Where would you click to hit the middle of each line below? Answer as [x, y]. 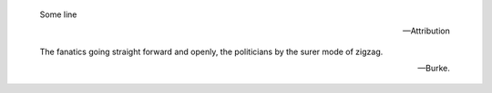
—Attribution [426, 31]
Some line [58, 14]
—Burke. [434, 69]
